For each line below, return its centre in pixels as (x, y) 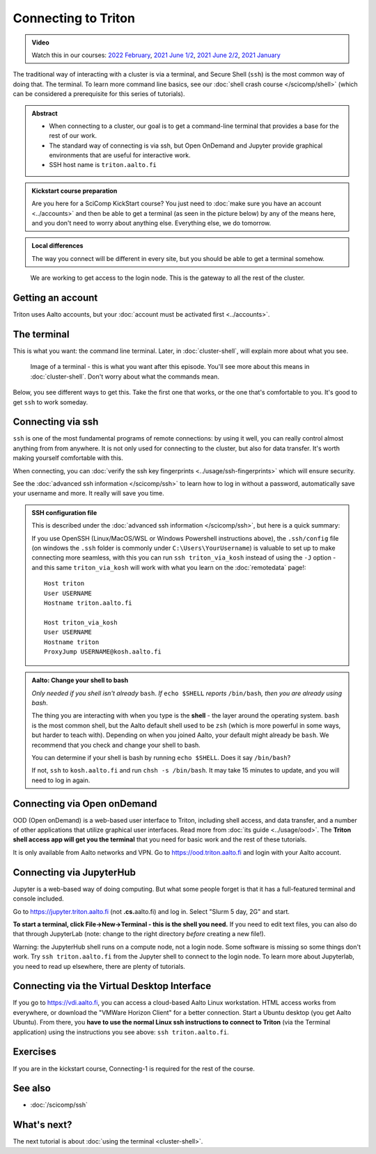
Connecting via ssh (56, 422)
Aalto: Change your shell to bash (80, 680)
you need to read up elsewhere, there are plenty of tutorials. (99, 966)
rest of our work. (73, 136)
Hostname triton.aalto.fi (88, 603)
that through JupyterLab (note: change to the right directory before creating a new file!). (139, 934)
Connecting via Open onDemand (85, 804)
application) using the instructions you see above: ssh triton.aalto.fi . (121, 1032)
